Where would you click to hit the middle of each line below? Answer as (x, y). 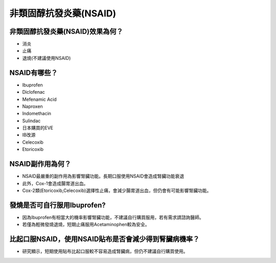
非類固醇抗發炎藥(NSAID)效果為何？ (66, 31)
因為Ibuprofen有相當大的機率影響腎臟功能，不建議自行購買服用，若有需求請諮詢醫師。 (113, 217)
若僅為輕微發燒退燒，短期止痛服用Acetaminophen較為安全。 (86, 225)
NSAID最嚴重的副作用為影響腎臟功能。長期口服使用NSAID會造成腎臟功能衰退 (103, 176)
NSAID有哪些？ (34, 72)
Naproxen (32, 106)
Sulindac (31, 121)
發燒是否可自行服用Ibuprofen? (57, 205)
